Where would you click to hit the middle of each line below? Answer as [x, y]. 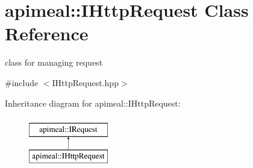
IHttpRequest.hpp [85, 82]
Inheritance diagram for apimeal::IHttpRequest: [93, 103]
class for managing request [54, 62]
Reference [47, 33]
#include [22, 82]
